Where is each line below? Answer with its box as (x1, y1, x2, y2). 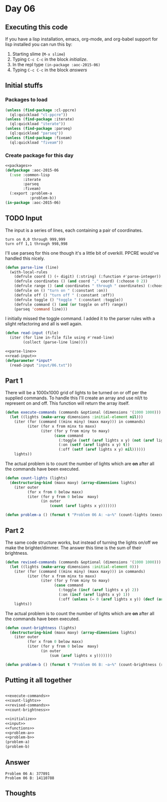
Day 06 (5, 3, 36, 14)
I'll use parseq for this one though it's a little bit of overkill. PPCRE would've (5, 250, 159, 256)
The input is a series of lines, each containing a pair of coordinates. (5, 227, 143, 233)
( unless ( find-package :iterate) (5, 117, 75, 122)
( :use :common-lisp (9, 172, 50, 177)
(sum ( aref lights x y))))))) (49, 653, 112, 658)
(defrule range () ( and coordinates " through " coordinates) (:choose (14, 284, 166, 289)
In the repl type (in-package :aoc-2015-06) (12, 62, 101, 67)
